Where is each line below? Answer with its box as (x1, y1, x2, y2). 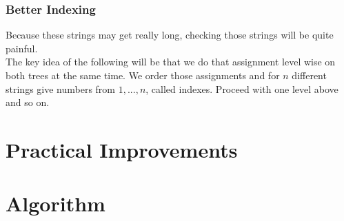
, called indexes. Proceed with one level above (145, 81, 338, 96)
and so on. (6, 95, 50, 109)
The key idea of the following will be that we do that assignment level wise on (6, 54, 336, 69)
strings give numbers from (6, 81, 116, 96)
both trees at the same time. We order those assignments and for (6, 68, 280, 82)
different (292, 68, 327, 82)
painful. (6, 41, 38, 55)
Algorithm (6, 189, 105, 218)
